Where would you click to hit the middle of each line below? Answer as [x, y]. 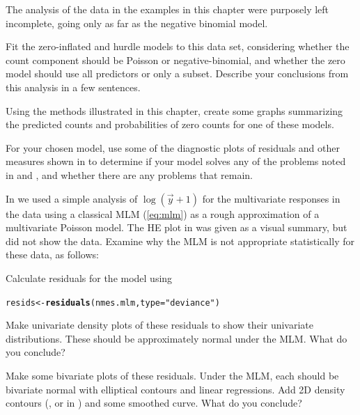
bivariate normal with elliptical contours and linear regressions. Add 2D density [175, 389]
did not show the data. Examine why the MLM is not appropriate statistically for [180, 241]
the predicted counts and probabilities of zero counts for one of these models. [170, 124]
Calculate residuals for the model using [89, 277]
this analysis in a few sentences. [73, 87]
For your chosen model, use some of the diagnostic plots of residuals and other [173, 147]
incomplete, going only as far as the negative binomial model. [137, 23]
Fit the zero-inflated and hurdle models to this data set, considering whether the [178, 46]
